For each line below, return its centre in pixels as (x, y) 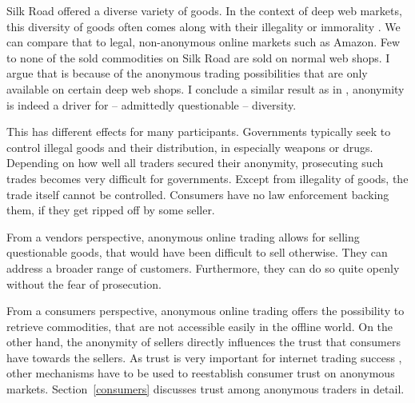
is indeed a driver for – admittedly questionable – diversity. (152, 104)
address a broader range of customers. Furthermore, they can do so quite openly (203, 267)
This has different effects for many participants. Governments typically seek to (199, 132)
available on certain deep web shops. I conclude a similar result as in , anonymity (206, 88)
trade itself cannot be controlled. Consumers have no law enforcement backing (198, 194)
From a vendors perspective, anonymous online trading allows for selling (183, 236)
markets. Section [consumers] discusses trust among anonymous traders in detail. (206, 389)
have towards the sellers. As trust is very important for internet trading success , (204, 357)
